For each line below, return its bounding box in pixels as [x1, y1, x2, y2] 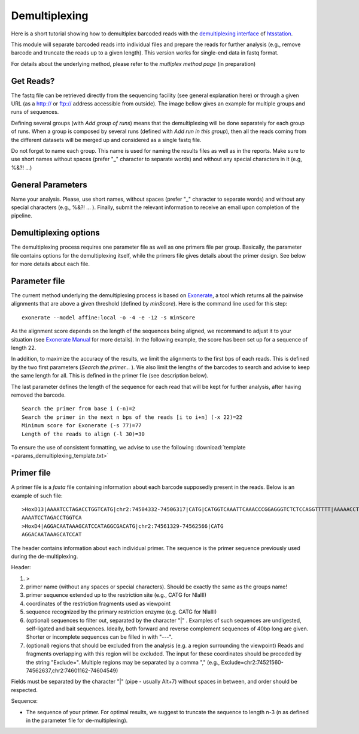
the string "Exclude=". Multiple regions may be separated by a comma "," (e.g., [26, 659, 220, 666]
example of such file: [11, 492, 63, 499]
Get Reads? [11, 75, 55, 86]
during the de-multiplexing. [11, 552, 78, 560]
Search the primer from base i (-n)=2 [22, 405, 136, 412]
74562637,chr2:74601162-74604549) [26, 667, 118, 674]
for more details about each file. [11, 261, 90, 268]
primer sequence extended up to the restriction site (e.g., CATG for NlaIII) [26, 591, 206, 599]
